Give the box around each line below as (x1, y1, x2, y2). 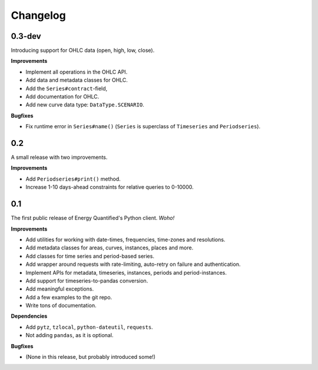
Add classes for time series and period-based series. (25, 252, 154, 259)
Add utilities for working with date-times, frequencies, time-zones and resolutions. (25, 236, 226, 243)
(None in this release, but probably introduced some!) (25, 354, 156, 361)
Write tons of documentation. (25, 302, 97, 309)
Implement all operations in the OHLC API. (25, 68, 128, 75)
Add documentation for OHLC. (25, 93, 100, 100)
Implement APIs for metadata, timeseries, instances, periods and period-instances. (25, 269, 227, 276)
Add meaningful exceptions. (25, 285, 94, 292)
